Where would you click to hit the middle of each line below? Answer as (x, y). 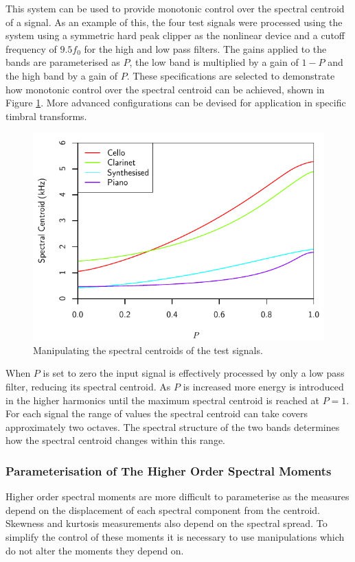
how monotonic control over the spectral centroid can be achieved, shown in (165, 89)
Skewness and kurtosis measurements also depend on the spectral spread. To (167, 523)
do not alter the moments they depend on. (95, 550)
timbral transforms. (46, 116)
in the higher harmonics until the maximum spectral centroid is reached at (162, 400)
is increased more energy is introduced (263, 386)
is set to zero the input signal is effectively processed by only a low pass (194, 373)
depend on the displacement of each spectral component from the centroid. (163, 510)
